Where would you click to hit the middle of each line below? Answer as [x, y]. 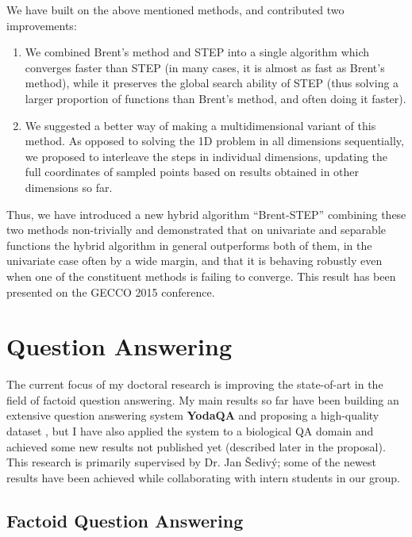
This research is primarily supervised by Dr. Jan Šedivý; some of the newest [191, 462]
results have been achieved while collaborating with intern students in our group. [203, 477]
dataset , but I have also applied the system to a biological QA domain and [190, 431]
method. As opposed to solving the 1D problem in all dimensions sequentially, [214, 141]
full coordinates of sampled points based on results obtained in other [192, 172]
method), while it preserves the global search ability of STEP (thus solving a [212, 83]
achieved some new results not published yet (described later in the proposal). [196, 446]
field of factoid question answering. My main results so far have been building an [203, 399]
